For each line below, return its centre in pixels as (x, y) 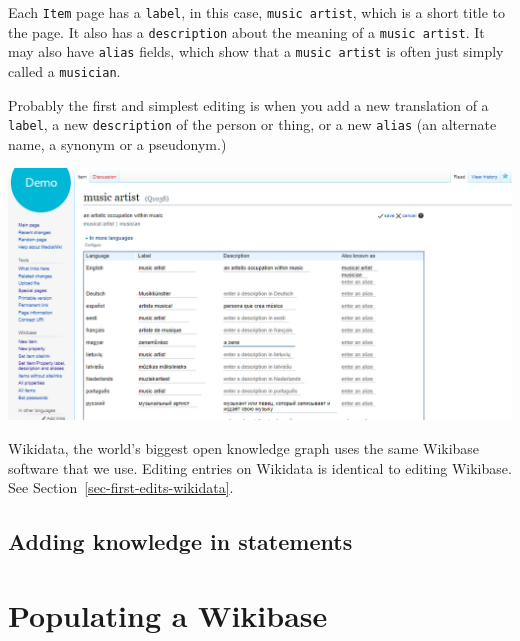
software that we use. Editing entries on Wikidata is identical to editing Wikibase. (260, 467)
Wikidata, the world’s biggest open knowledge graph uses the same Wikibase (244, 448)
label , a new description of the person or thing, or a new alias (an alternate (252, 124)
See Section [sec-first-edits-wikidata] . (121, 487)
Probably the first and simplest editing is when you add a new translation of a (248, 104)
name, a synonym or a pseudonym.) (117, 143)
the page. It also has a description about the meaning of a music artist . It (246, 31)
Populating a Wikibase (168, 614)
